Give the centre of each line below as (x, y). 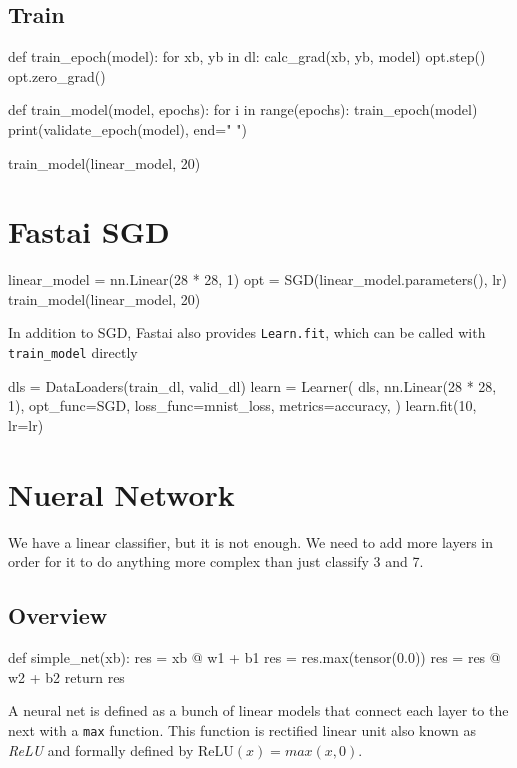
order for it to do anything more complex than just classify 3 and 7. (216, 561)
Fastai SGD (89, 231)
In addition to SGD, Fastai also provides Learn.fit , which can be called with (247, 332)
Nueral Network (121, 493)
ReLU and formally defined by (101, 749)
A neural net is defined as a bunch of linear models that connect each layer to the (258, 710)
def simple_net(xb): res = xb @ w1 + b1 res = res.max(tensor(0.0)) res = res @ (254, 657)
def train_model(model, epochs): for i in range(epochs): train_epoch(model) (243, 109)
